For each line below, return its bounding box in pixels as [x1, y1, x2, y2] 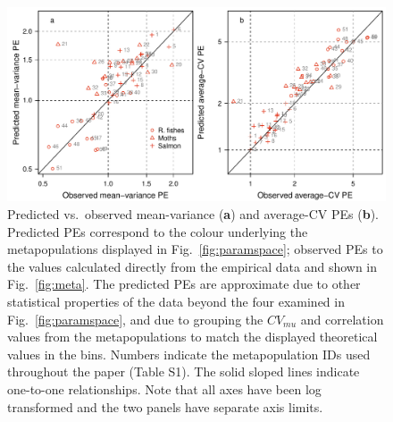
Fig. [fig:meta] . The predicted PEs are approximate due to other [7, 274, 361, 293]
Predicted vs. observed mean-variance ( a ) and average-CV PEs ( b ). [7, 204, 379, 223]
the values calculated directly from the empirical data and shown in [7, 257, 378, 275]
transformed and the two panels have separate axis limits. [7, 397, 323, 416]
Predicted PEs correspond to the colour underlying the [7, 222, 308, 241]
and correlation [300, 309, 384, 328]
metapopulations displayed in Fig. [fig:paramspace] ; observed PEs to [7, 240, 383, 258]
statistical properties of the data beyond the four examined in [7, 291, 345, 310]
